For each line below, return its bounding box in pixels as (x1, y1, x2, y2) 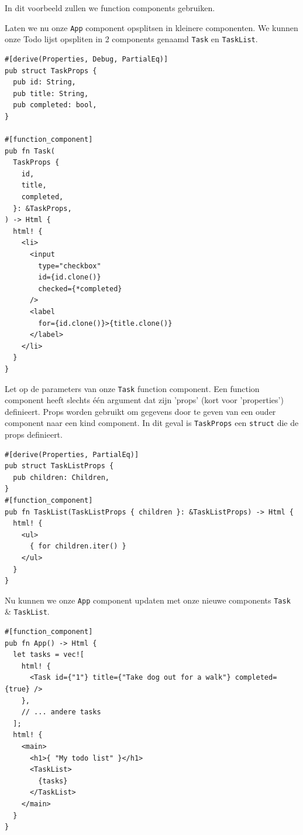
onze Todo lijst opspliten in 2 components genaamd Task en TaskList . (5, 33, 258, 45)
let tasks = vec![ (13, 650, 85, 659)
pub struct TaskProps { (5, 66, 97, 75)
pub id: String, (13, 78, 76, 87)
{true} (5, 685, 30, 694)
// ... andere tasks (21, 708, 101, 717)
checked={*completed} (38, 284, 122, 293)
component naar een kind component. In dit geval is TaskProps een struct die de (5, 417, 299, 429)
